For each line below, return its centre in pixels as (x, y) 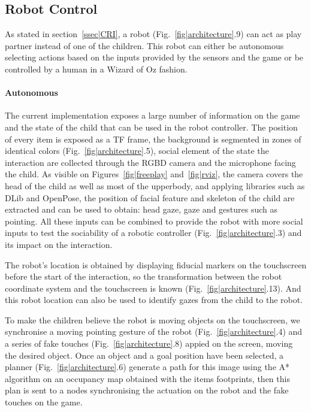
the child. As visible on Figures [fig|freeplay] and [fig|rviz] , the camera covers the (154, 174)
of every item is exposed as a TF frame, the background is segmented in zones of (153, 139)
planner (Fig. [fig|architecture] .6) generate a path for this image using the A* (147, 367)
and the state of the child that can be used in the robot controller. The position (151, 127)
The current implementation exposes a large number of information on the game (153, 115)
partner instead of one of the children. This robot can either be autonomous (144, 45)
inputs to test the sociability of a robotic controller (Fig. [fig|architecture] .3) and (153, 233)
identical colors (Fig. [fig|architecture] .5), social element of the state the (137, 151)
